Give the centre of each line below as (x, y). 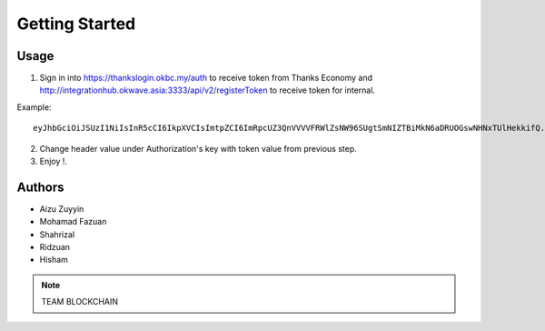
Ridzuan (55, 247)
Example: (34, 107)
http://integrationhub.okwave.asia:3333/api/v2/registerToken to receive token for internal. (208, 90)
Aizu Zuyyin (62, 208)
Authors (40, 187)
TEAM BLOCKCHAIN (79, 302)
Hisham (54, 260)
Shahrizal (57, 234)
